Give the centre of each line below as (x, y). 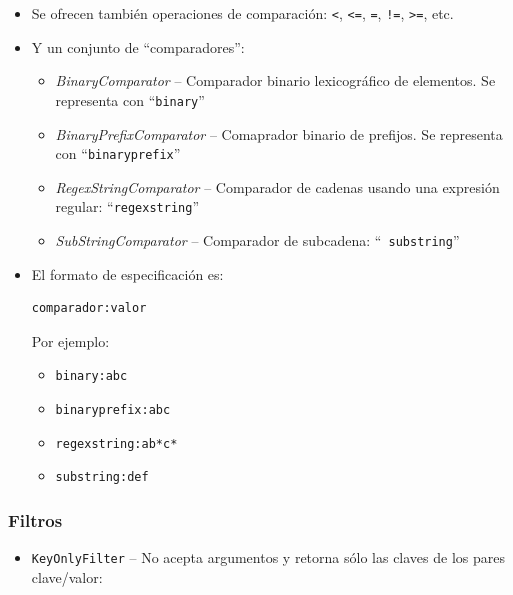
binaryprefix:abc (113, 410)
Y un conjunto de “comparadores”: (138, 46)
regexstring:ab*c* (116, 443)
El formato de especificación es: (127, 273)
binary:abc (91, 376)
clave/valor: (67, 576)
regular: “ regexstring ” (127, 206)
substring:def (102, 477)
